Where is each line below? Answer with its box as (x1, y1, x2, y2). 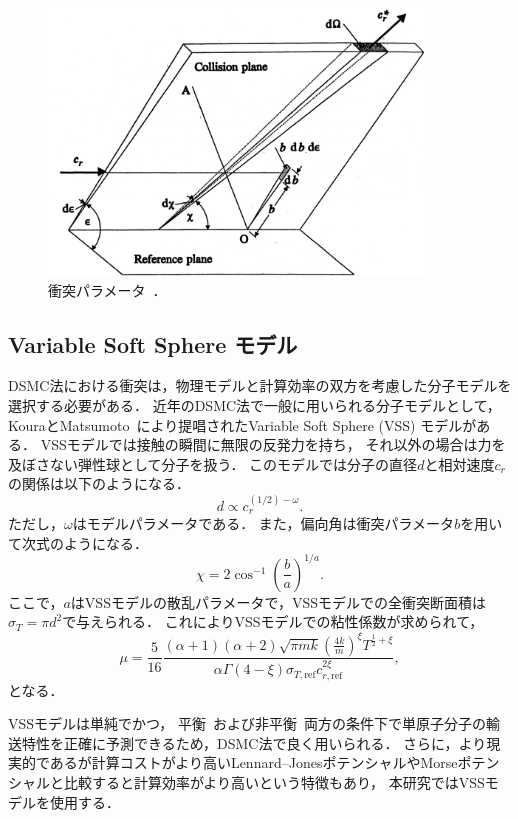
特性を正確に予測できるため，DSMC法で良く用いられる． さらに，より (21, 732, 487, 753)
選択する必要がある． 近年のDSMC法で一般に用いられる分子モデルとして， (8, 394, 501, 415)
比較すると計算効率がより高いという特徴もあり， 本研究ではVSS (63, 771, 485, 792)
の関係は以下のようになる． (8, 473, 190, 494)
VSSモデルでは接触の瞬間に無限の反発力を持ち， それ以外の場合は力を (40, 434, 506, 455)
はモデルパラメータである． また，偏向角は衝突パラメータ (72, 513, 455, 534)
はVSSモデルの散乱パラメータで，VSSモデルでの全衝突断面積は (70, 591, 487, 612)
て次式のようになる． (8, 532, 148, 553)
